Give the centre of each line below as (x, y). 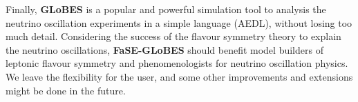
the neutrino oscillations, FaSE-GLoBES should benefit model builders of (164, 49)
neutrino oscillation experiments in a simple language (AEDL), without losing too (179, 22)
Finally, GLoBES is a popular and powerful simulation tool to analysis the (166, 9)
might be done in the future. (66, 90)
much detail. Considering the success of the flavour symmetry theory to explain (173, 36)
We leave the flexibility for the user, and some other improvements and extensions (179, 76)
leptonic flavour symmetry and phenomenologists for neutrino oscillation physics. (177, 63)
